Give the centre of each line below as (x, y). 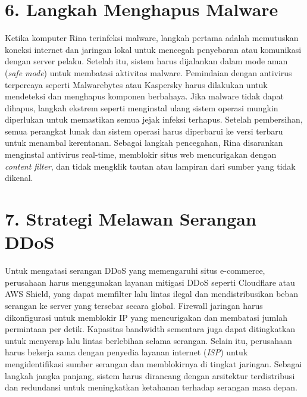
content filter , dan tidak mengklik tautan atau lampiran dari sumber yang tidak (150, 166)
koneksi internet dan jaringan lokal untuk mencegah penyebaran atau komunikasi (153, 49)
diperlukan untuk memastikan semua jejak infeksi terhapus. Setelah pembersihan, (154, 119)
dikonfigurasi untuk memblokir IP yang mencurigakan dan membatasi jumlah (146, 317)
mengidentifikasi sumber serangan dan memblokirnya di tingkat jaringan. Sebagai (153, 363)
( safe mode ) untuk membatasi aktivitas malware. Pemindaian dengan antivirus (148, 72)
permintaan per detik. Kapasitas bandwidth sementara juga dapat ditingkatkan (150, 329)
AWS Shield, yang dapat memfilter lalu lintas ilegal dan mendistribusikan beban (152, 294)
